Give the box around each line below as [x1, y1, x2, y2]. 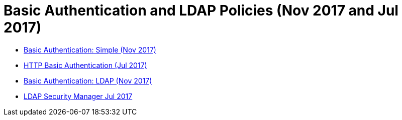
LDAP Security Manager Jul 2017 [24, 91, 133, 100]
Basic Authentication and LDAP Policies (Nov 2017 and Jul [4, 2, 398, 19]
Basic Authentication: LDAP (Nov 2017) [24, 76, 152, 85]
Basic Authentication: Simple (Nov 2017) [24, 45, 156, 54]
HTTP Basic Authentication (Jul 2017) [24, 60, 147, 69]
